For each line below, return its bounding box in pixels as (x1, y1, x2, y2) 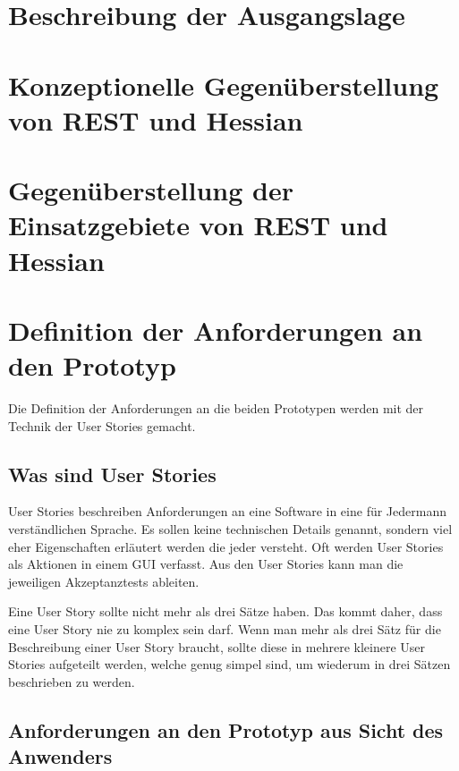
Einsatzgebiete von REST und (8, 207, 388, 243)
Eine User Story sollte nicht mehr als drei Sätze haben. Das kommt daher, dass (8, 602, 443, 621)
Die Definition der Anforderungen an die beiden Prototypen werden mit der (8, 399, 424, 417)
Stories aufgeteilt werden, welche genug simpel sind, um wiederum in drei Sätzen (8, 655, 451, 674)
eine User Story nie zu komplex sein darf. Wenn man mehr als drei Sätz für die (8, 619, 441, 638)
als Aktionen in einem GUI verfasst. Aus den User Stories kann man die (8, 555, 404, 573)
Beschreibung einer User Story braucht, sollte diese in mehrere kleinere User (8, 637, 426, 656)
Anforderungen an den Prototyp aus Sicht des (8, 716, 444, 743)
